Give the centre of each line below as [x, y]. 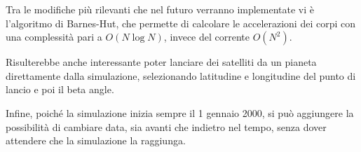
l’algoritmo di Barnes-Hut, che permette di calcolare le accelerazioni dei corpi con [181, 23]
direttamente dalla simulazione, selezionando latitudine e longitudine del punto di [181, 75]
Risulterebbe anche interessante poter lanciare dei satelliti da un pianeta [161, 62]
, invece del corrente [207, 37]
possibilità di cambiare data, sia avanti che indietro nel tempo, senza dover [166, 126]
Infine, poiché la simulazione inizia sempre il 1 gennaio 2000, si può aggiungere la [180, 112]
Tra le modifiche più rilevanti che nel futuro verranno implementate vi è [160, 9]
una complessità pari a [54, 37]
